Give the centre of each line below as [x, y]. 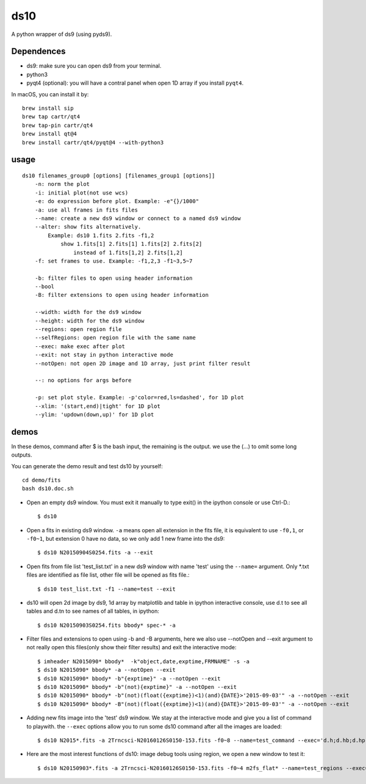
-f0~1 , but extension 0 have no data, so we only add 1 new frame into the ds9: [126, 538]
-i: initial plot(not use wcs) [81, 193]
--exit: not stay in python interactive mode [104, 355]
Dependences [38, 52]
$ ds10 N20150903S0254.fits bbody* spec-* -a [107, 625]
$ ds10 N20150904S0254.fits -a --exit [95, 553]
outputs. [22, 455]
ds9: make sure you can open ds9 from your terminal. [94, 66]
